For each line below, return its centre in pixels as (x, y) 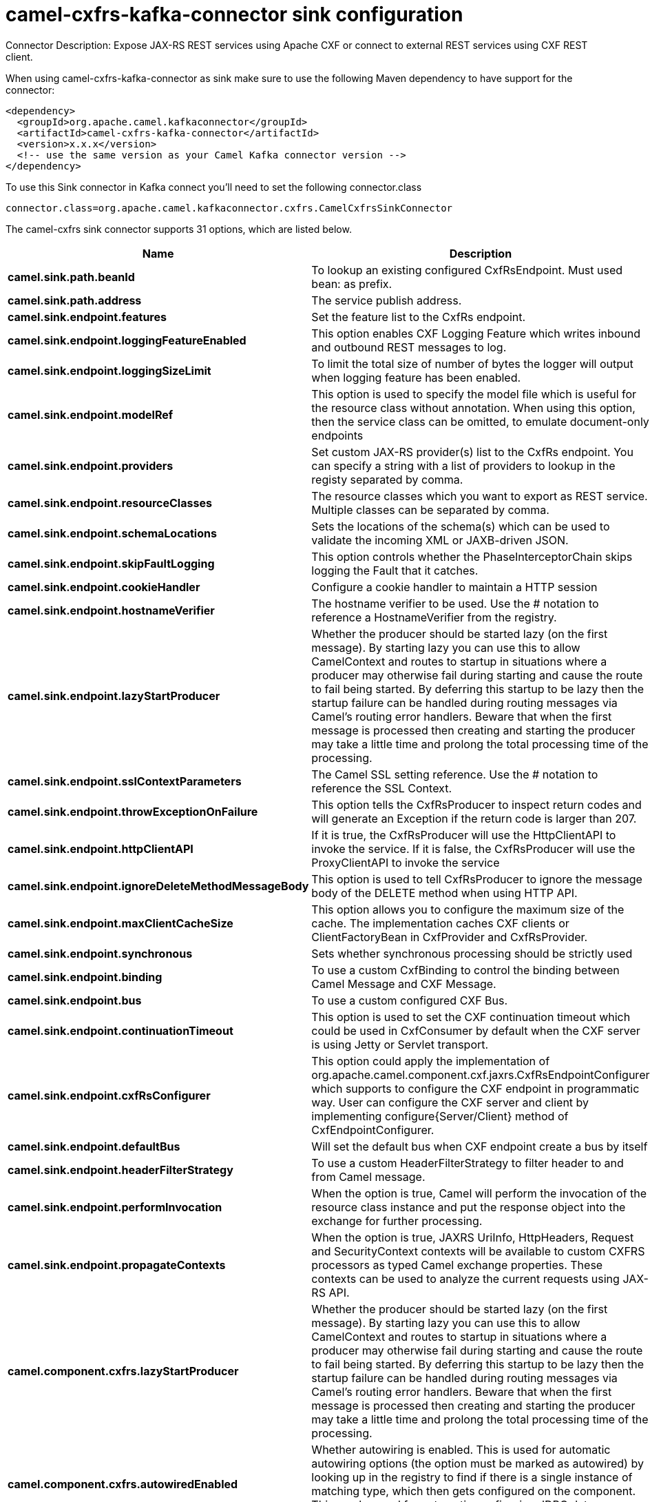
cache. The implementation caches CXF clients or (440, 923)
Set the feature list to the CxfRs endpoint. (419, 317)
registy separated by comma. (387, 479)
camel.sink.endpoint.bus (75, 1000)
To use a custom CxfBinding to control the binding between (465, 970)
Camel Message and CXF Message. (404, 984)
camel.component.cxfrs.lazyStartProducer (123, 1371)
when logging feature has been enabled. (416, 377)
